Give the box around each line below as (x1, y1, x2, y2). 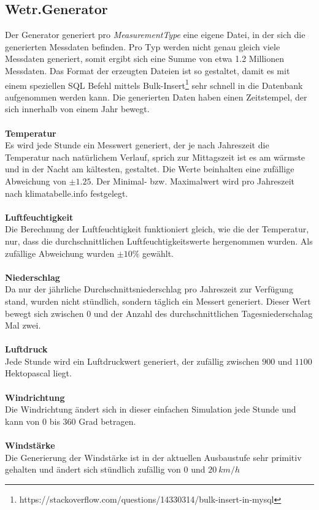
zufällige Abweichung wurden (5, 246, 115, 259)
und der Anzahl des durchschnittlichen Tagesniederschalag (93, 306, 313, 319)
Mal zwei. (5, 319, 41, 332)
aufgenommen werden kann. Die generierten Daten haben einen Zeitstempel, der (5, 90, 307, 103)
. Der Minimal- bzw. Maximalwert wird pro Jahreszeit (91, 174, 295, 187)
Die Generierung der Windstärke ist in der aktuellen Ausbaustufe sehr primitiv (5, 451, 302, 463)
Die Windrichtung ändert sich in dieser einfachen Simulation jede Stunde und (5, 403, 296, 416)
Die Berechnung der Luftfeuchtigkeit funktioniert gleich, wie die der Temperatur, (5, 223, 309, 235)
